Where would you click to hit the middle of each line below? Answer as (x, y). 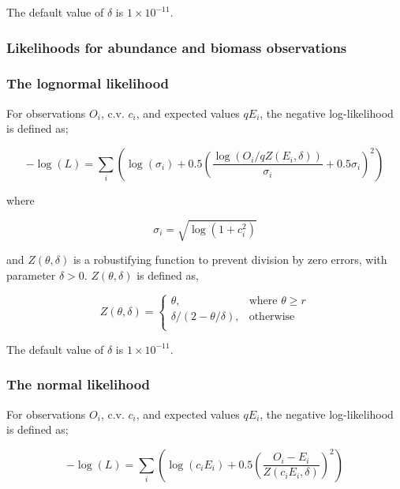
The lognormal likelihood (88, 83)
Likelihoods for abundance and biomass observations (177, 47)
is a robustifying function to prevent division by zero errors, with (230, 259)
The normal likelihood (79, 384)
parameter (31, 275)
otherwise (272, 317)
